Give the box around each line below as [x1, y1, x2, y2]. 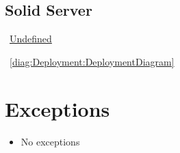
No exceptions [21, 134, 80, 148]
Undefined [10, 31, 52, 46]
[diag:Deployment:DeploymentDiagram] [10, 54, 175, 68]
